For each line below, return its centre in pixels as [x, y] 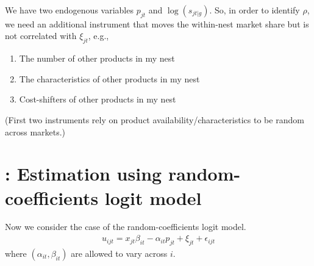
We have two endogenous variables [69, 10]
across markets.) [35, 131]
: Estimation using [84, 174]
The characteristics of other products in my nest [109, 78]
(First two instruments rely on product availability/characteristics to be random [155, 119]
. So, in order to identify [255, 10]
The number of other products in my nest [97, 58]
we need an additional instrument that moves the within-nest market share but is [157, 23]
